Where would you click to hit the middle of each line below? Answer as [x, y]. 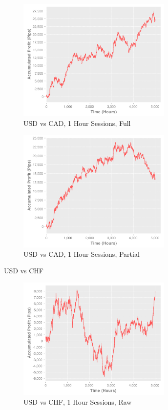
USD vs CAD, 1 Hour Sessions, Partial [82, 254]
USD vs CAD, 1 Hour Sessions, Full [77, 123]
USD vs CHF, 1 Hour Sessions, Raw [78, 401]
